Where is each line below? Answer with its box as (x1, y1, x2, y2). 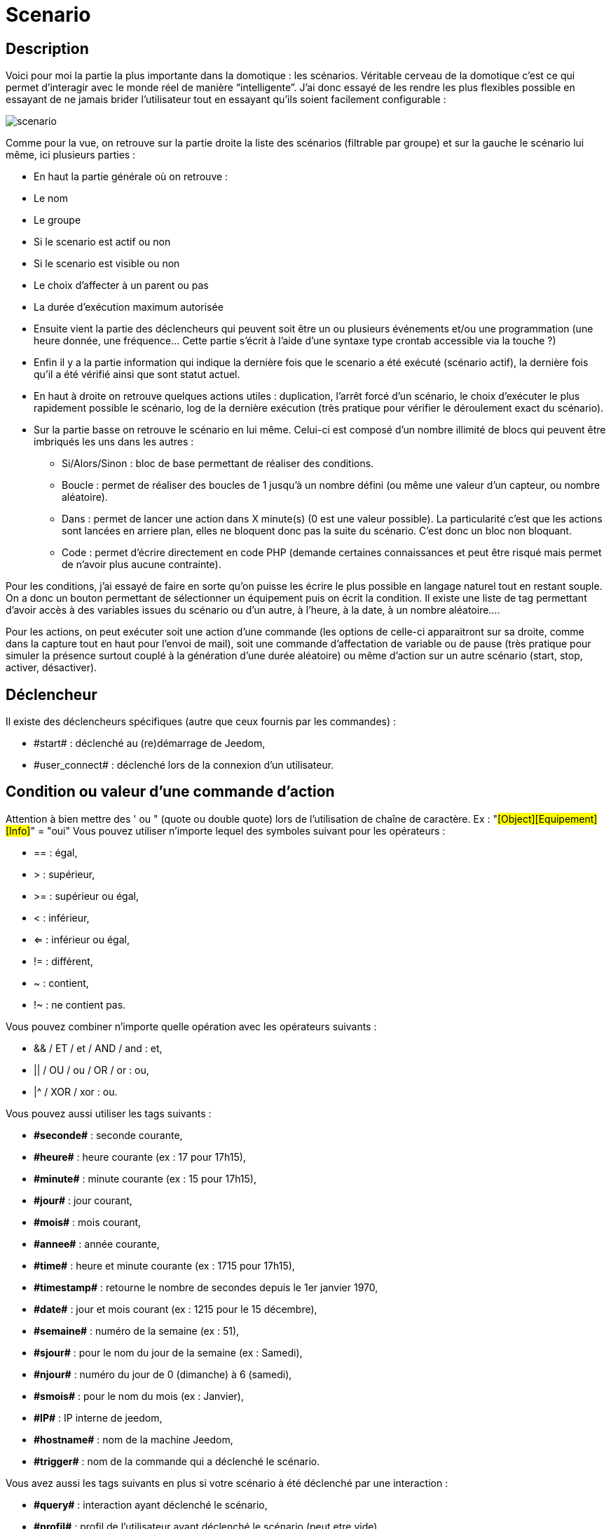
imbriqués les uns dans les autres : (34, 436, 194, 448)
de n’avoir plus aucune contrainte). (62, 558, 221, 571)
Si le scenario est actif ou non (34, 236, 171, 248)
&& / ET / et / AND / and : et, (34, 1042, 163, 1054)
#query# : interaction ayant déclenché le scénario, (34, 1498, 268, 1511)
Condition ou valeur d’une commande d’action (6, 783, 335, 801)
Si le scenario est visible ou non (34, 257, 180, 270)
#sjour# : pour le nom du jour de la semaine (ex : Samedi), (34, 1346, 303, 1359)
